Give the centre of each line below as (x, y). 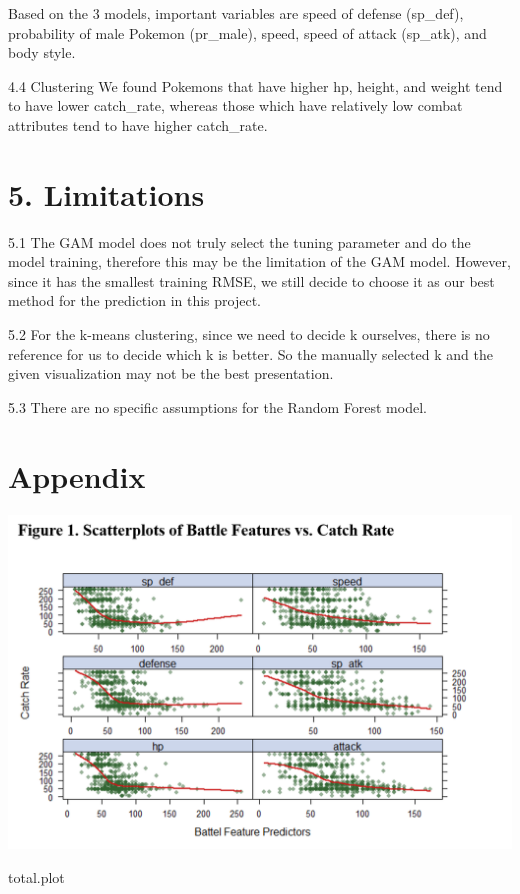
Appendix (77, 475)
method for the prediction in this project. (135, 300)
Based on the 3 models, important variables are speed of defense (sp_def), (236, 13)
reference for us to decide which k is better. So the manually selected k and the (250, 353)
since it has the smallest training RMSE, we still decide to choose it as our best (251, 280)
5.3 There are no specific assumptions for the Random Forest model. (217, 406)
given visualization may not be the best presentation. (171, 373)
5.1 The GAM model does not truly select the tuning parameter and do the (239, 241)
